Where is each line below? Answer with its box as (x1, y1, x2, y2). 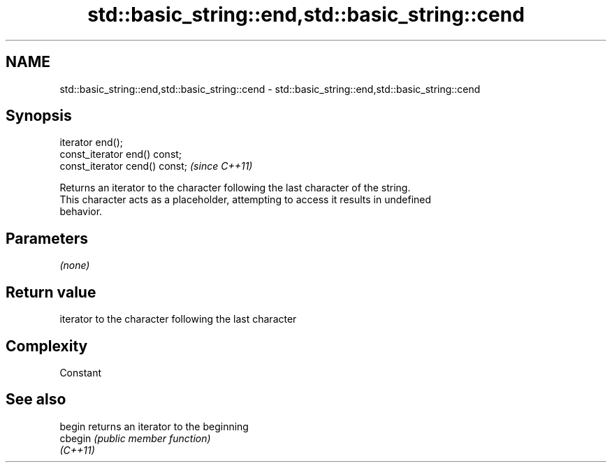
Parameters (6, 229, 88, 247)
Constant (59, 366, 102, 379)
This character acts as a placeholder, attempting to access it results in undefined (59, 193, 432, 206)
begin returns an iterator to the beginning (59, 420, 249, 432)
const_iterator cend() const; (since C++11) (59, 160, 253, 173)
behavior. (59, 205, 103, 218)
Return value (6, 283, 96, 301)
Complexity (6, 337, 88, 355)
